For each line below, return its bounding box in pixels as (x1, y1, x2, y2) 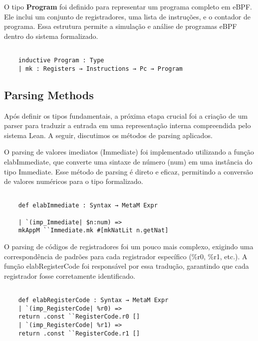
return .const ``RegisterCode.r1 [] (18, 330, 140, 337)
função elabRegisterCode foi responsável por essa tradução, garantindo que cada (4, 261, 249, 271)
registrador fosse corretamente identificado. (4, 270, 135, 281)
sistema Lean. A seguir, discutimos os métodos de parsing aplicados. (4, 130, 213, 140)
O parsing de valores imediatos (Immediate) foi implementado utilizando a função (4, 147, 254, 157)
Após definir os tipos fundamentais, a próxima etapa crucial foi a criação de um (4, 110, 248, 121)
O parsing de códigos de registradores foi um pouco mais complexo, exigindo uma (4, 241, 254, 251)
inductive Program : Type (18, 57, 104, 64)
